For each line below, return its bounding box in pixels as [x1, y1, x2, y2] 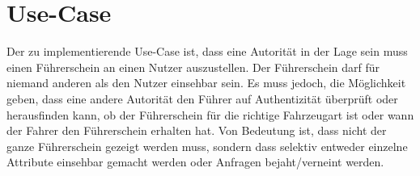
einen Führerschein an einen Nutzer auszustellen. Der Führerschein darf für [6, 58, 380, 75]
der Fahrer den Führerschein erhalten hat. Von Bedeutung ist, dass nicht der [6, 122, 387, 139]
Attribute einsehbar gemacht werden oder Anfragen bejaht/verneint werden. [6, 153, 384, 170]
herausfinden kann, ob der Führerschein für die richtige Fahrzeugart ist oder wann [6, 106, 414, 123]
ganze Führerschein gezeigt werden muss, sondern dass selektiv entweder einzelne [6, 137, 408, 154]
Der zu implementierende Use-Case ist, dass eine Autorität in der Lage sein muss [6, 43, 408, 60]
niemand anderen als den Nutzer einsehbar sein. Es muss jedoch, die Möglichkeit [6, 74, 406, 91]
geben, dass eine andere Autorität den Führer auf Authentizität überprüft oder [6, 90, 398, 107]
